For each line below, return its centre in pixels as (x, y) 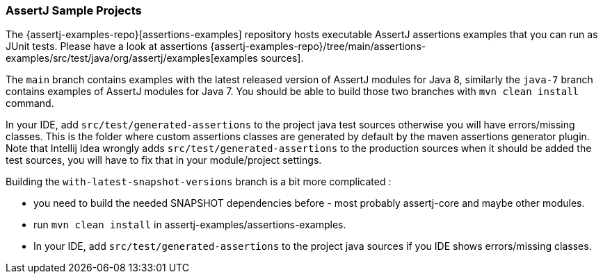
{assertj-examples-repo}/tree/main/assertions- (318, 46)
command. (30, 103)
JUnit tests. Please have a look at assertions (107, 46)
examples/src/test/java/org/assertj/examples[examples (132, 58)
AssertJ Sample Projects (74, 10)
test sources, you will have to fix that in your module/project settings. (164, 160)
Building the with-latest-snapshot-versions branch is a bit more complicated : (199, 182)
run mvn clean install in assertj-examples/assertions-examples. (190, 225)
